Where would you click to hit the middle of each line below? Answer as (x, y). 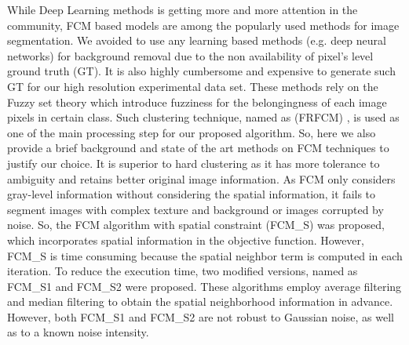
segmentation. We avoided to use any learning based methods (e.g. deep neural (197, 40)
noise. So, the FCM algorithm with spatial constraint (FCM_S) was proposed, (196, 225)
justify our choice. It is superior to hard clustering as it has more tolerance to (194, 163)
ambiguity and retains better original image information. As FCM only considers (201, 178)
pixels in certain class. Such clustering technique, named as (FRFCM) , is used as (203, 117)
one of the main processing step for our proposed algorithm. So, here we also (192, 132)
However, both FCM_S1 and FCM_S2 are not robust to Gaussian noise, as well (201, 316)
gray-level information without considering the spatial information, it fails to (192, 194)
